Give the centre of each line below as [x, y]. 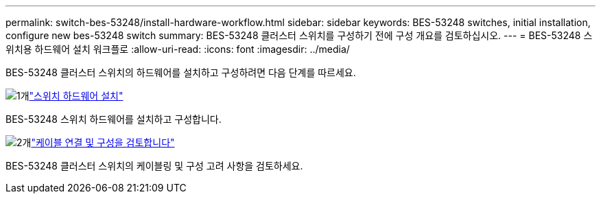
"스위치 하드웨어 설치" [76, 96]
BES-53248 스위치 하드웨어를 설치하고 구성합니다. [114, 119]
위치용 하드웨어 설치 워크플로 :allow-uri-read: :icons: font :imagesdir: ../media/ [178, 49]
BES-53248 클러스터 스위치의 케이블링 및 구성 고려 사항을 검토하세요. [154, 166]
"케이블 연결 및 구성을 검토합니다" [103, 142]
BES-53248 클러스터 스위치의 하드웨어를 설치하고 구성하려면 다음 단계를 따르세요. [181, 72]
